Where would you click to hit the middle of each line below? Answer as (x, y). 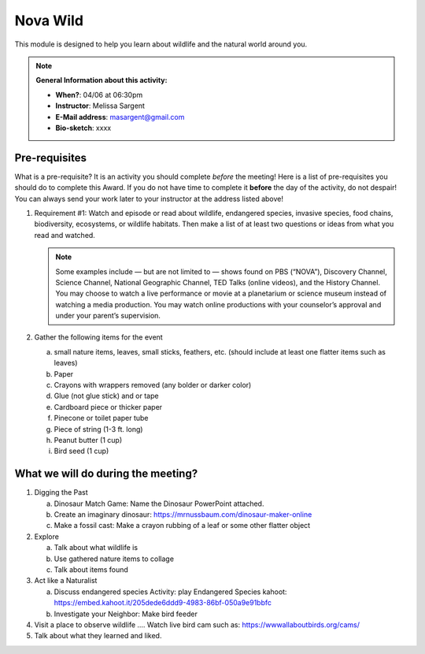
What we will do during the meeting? (106, 474)
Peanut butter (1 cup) (88, 440)
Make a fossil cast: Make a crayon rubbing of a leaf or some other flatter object (182, 526)
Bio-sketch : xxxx (83, 128)
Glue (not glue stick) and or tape (106, 396)
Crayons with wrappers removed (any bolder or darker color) (153, 385)
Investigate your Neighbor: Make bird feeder (126, 614)
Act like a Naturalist (66, 581)
